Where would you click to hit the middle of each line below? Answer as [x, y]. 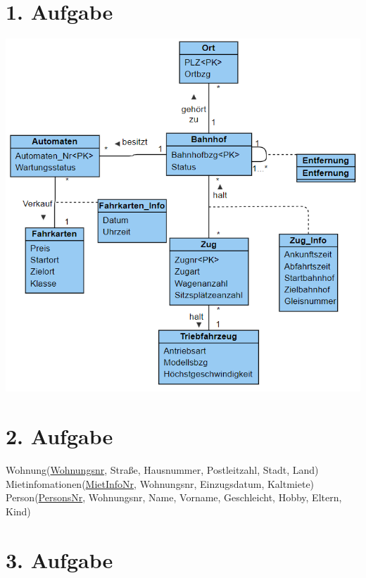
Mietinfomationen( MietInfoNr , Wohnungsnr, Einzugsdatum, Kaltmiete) [160, 483]
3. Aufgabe [59, 559]
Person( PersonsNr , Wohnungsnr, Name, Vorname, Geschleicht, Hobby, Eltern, [174, 497]
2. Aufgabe [59, 436]
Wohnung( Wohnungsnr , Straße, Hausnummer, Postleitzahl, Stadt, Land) [162, 469]
